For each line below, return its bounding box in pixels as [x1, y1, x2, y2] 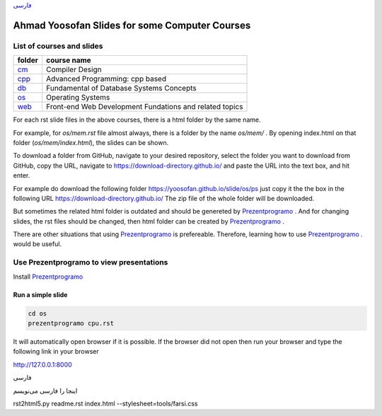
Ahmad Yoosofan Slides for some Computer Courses [13, 19, 251, 31]
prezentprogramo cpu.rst [28, 319, 115, 327]
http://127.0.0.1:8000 [13, 360, 72, 369]
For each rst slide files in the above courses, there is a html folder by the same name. [13, 115, 261, 124]
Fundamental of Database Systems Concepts [46, 83, 197, 93]
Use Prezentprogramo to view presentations [13, 258, 168, 267]
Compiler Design [46, 64, 102, 74]
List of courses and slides [13, 41, 103, 51]
